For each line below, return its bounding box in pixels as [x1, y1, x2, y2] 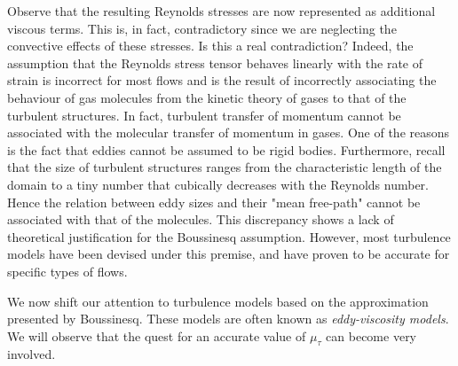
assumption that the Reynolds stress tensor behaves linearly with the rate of [7, 53, 423, 72]
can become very [326, 326, 417, 345]
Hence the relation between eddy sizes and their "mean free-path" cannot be [7, 192, 421, 211]
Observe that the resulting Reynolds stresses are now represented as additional [7, 2, 436, 19]
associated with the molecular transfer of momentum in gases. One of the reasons [7, 123, 450, 142]
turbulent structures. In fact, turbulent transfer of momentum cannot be [7, 105, 401, 124]
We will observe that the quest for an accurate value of [7, 326, 306, 345]
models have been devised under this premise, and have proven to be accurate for [7, 245, 450, 263]
